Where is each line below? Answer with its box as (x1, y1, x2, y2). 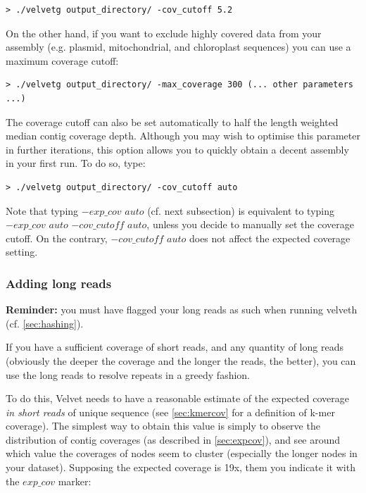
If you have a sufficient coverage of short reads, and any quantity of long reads (6, 339, 343, 354)
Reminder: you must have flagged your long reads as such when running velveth (6, 302, 358, 317)
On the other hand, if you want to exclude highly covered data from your (6, 25, 322, 40)
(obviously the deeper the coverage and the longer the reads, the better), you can (6, 353, 356, 368)
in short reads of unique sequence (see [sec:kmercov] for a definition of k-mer (6, 404, 335, 419)
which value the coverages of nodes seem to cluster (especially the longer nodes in (6, 446, 358, 461)
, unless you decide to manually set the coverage (146, 217, 354, 232)
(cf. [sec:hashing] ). (6, 316, 84, 330)
